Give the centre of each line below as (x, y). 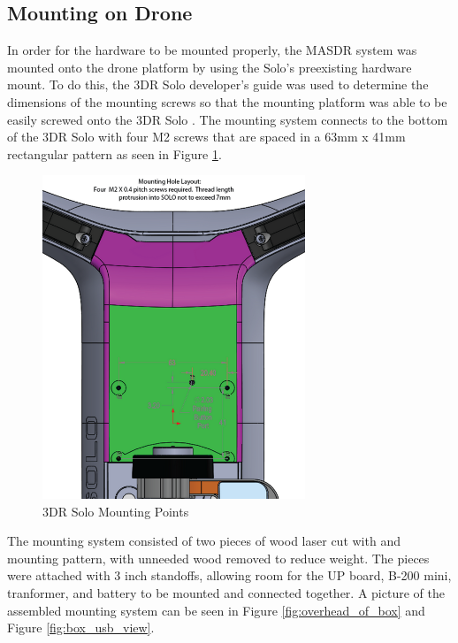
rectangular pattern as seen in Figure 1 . (114, 153)
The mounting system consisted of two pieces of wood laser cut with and (204, 541)
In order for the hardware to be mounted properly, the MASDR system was (212, 50)
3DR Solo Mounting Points (116, 511)
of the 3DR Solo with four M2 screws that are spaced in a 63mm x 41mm (206, 137)
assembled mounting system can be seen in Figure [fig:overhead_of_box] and (216, 610)
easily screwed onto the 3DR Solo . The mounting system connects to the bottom (228, 119)
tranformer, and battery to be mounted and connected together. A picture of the (226, 593)
